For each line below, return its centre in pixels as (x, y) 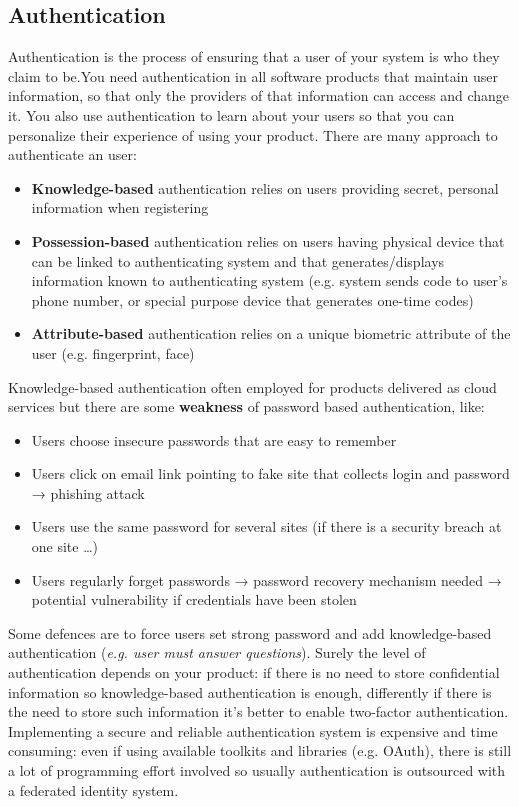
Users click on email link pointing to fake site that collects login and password (270, 473)
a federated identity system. (93, 789)
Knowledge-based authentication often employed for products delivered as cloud (252, 386)
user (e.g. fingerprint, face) (113, 352)
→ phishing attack (88, 492)
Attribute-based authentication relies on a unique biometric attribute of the (271, 333)
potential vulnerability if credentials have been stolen (194, 599)
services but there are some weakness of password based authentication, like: (246, 406)
